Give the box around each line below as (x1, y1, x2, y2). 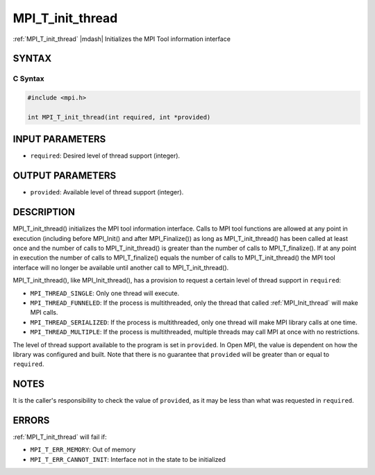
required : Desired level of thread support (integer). (30, 151, 181, 160)
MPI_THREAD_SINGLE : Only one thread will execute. (30, 289, 180, 297)
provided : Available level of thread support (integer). (30, 188, 184, 197)
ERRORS (12, 415, 50, 426)
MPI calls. (30, 308, 58, 317)
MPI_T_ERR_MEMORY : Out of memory (30, 445, 136, 454)
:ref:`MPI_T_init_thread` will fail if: (12, 433, 107, 441)
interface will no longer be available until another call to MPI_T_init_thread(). (12, 263, 229, 272)
